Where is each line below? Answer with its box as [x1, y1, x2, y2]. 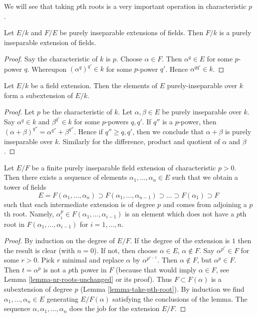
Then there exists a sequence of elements [4, 172, 128, 182]
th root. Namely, [4, 209, 54, 219]
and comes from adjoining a [163, 199, 247, 209]
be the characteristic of [43, 106, 112, 117]
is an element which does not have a [125, 209, 234, 219]
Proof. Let [4, 106, 35, 117]
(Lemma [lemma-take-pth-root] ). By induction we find [80, 284, 245, 294]
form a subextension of [4, 90, 73, 100]
